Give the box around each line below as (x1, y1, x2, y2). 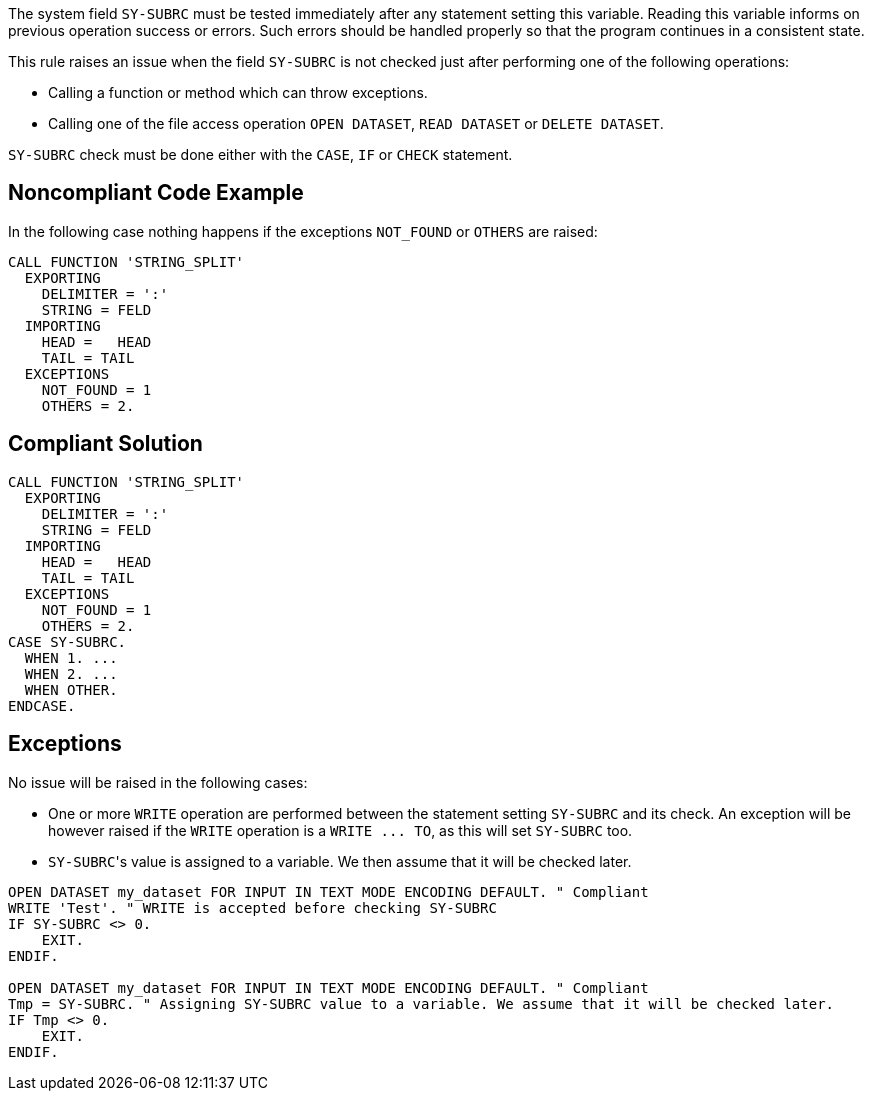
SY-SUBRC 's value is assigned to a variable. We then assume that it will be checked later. (48, 852, 632, 870)
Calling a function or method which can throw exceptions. (48, 84, 428, 101)
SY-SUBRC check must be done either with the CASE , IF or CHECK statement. (8, 146, 513, 163)
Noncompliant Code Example (8, 180, 304, 206)
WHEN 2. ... (24, 665, 118, 682)
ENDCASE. (8, 697, 76, 714)
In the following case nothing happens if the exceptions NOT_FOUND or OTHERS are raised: (8, 222, 598, 240)
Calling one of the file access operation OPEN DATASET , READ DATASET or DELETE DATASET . (48, 115, 664, 132)
